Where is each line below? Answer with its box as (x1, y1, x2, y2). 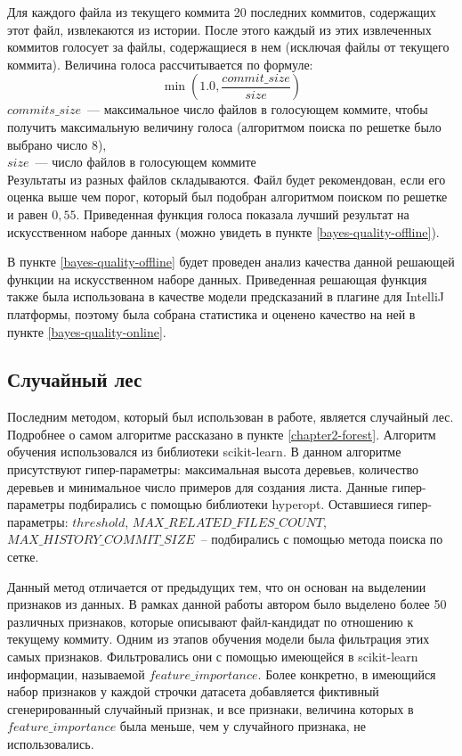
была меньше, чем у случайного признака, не (119, 717, 366, 735)
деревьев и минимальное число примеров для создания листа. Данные (7, 477, 388, 496)
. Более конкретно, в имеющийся (257, 664, 436, 683)
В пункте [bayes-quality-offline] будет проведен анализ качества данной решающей (7, 252, 455, 271)
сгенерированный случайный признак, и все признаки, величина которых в (7, 699, 414, 718)
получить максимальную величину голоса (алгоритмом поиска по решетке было (7, 117, 442, 136)
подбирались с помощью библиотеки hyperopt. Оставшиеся (69, 495, 393, 514)
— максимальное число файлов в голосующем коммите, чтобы (87, 100, 428, 119)
